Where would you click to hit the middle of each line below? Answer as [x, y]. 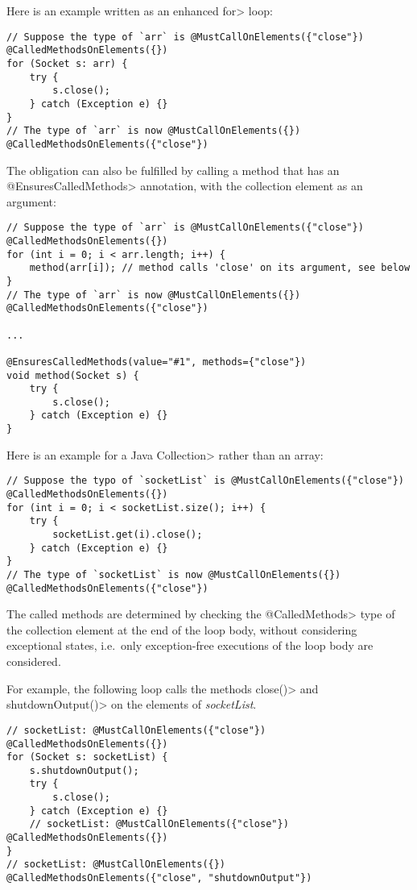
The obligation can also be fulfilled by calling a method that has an [173, 170]
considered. [34, 661]
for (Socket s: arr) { [67, 63]
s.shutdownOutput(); [84, 770]
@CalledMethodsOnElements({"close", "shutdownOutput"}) [159, 878]
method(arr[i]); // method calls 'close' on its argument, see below [220, 268]
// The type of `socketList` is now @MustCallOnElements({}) [174, 574]
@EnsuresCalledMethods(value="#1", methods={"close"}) [157, 362]
